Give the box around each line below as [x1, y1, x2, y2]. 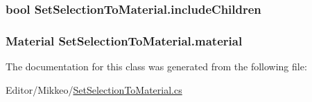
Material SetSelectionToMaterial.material [6, 32, 243, 49]
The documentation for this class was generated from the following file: [6, 59, 307, 74]
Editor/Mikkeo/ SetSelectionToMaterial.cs [6, 82, 182, 96]
